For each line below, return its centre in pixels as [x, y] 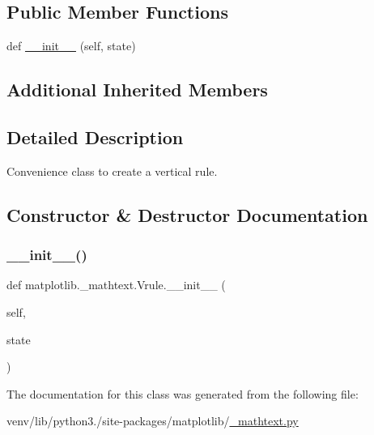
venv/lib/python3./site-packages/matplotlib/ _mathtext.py [153, 421]
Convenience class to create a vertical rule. [112, 171]
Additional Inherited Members [137, 90]
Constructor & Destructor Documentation [187, 214]
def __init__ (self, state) [71, 46]
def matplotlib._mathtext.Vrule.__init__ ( [116, 285]
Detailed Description [95, 136]
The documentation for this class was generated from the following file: [183, 393]
